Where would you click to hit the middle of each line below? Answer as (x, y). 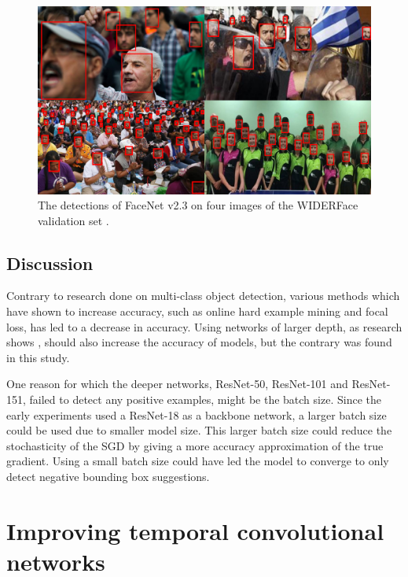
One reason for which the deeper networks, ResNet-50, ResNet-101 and (177, 384)
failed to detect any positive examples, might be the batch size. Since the (205, 399)
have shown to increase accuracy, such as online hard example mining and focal (197, 311)
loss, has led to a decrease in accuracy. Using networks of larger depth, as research (204, 326)
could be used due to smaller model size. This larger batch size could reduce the (199, 430)
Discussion (50, 263)
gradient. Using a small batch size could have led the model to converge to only (198, 461)
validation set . (74, 220)
